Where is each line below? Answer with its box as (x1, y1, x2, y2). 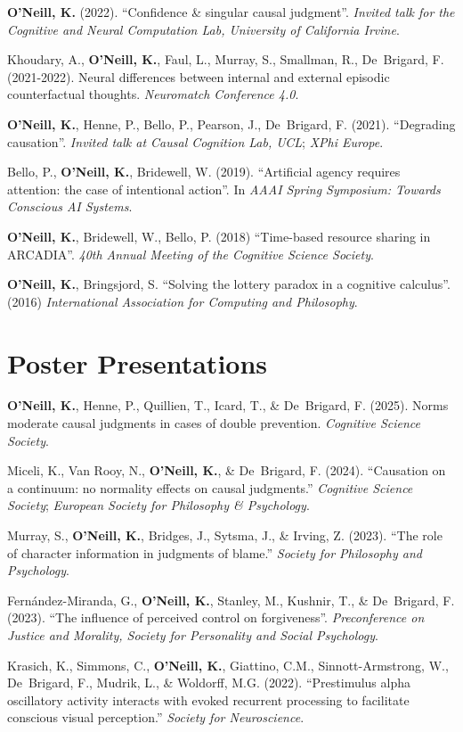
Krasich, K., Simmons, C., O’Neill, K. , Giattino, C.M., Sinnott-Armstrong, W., (7, 655, 449, 674)
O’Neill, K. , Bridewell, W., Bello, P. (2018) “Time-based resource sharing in (7, 226, 431, 245)
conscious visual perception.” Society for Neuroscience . (7, 708, 305, 727)
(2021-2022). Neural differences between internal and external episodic (7, 67, 390, 86)
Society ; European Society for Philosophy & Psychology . (7, 496, 310, 514)
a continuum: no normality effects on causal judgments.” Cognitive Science (7, 478, 413, 497)
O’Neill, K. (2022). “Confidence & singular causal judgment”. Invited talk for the (7, 3, 455, 21)
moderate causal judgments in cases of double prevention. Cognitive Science (7, 414, 420, 432)
